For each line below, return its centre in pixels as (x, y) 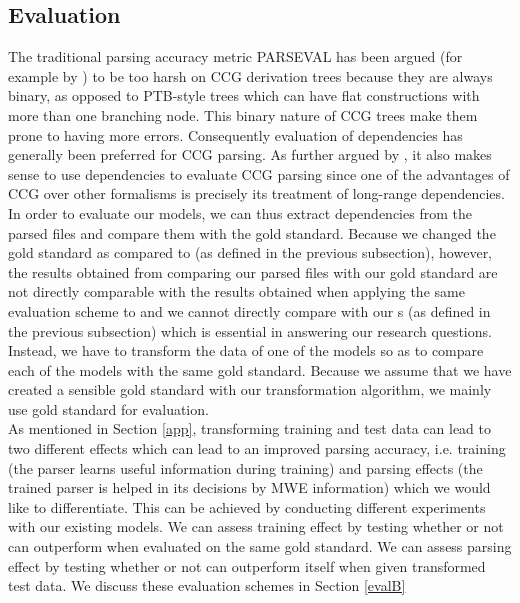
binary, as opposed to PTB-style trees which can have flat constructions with (244, 95)
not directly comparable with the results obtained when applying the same (236, 291)
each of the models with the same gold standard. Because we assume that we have (260, 369)
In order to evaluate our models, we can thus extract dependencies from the (240, 212)
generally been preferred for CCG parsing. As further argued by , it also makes (250, 154)
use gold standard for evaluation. (108, 408)
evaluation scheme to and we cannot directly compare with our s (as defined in (249, 310)
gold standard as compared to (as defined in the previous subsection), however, (250, 252)
